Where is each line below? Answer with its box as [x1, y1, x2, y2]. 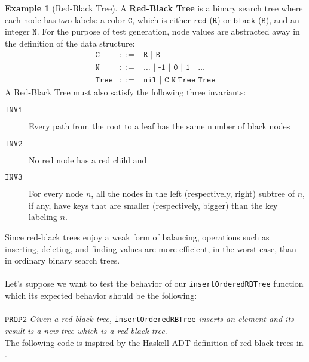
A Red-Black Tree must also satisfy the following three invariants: [5, 86, 246, 98]
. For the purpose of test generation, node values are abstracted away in [36, 25, 300, 38]
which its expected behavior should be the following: [5, 289, 197, 302]
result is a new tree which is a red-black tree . [5, 324, 167, 336]
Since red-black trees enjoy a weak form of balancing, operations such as [5, 231, 270, 243]
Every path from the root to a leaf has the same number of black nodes [29, 120, 290, 132]
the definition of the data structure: [5, 36, 135, 49]
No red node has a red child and [29, 153, 147, 166]
